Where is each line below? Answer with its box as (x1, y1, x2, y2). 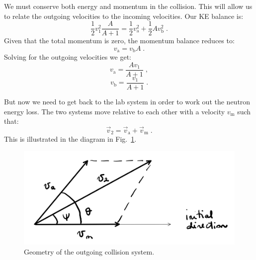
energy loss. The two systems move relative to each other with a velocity (4, 106, 225, 116)
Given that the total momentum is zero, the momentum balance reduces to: (4, 35, 235, 46)
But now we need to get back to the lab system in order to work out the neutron (4, 96, 251, 107)
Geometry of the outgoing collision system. (24, 246, 155, 257)
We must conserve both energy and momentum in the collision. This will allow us (4, 1, 253, 11)
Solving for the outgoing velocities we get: (4, 52, 132, 62)
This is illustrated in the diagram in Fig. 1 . (4, 134, 137, 144)
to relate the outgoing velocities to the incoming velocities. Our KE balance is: (4, 10, 244, 21)
